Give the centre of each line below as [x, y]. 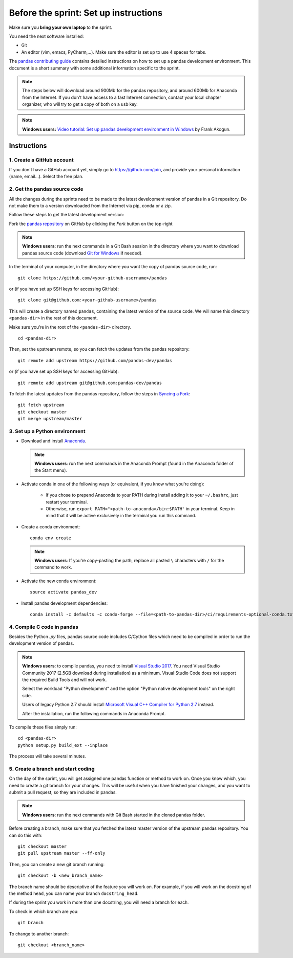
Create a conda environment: [51, 526]
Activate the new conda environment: [59, 581]
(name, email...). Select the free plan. [46, 177]
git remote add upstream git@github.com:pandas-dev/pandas [90, 383]
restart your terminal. [67, 502]
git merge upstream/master [50, 419]
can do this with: [26, 835]
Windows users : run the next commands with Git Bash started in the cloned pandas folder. [114, 815]
